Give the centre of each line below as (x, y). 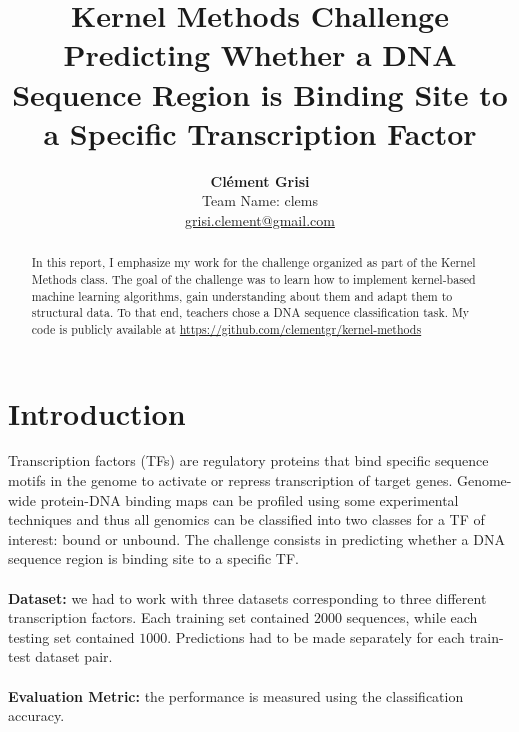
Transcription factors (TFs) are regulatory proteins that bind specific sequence (248, 460)
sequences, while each (412, 617)
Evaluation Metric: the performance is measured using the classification (236, 695)
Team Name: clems (260, 200)
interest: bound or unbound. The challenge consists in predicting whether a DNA (256, 538)
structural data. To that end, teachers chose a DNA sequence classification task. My (250, 312)
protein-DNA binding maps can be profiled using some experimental (249, 499)
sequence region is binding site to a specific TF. (154, 558)
